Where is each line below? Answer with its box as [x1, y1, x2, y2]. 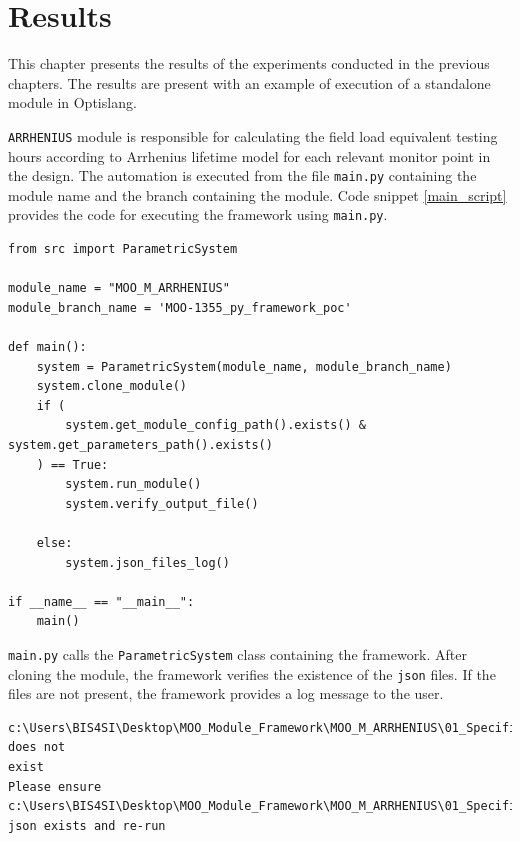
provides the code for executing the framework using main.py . [8, 204, 388, 225]
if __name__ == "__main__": [8, 594, 195, 609]
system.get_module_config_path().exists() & [65, 418, 366, 433]
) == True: [36, 457, 109, 472]
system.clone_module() [36, 379, 187, 394]
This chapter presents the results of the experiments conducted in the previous [8, 53, 490, 74]
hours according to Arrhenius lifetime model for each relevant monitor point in [8, 145, 491, 166]
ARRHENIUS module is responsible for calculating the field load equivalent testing [8, 125, 498, 146]
